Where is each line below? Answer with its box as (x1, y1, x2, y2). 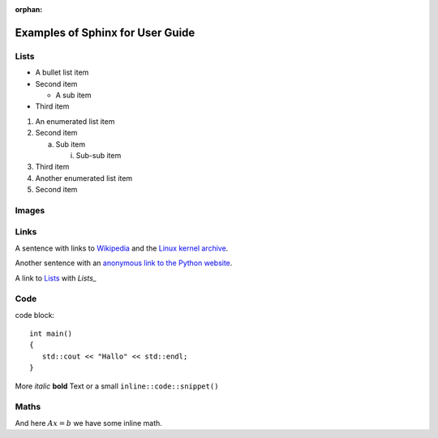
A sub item (55, 90, 92, 100)
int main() (29, 329, 73, 338)
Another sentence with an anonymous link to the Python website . (15, 258, 233, 268)
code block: (15, 310, 55, 320)
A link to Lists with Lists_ (15, 273, 97, 283)
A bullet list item (35, 67, 89, 77)
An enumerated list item (35, 116, 115, 126)
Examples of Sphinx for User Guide (15, 25, 195, 40)
